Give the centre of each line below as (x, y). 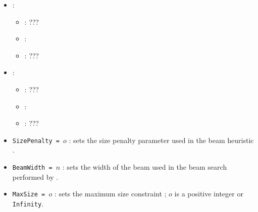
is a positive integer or (209, 194)
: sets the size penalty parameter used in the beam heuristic (161, 140)
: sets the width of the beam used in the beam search (145, 167)
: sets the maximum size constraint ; (110, 194)
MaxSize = (29, 195)
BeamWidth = (32, 168)
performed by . (35, 176)
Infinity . (28, 203)
